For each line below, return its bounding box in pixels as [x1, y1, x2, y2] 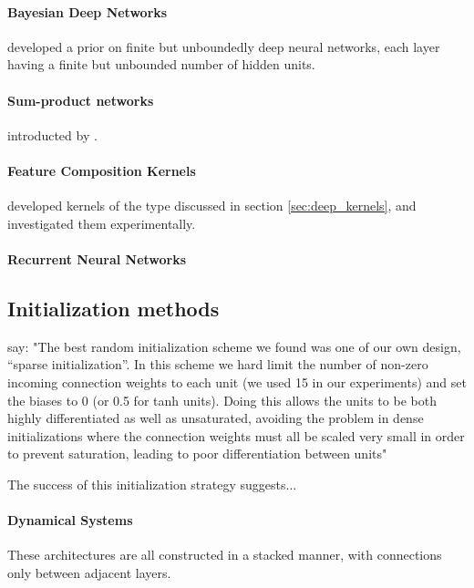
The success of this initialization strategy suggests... [7, 474, 297, 493]
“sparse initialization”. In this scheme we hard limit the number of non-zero [7, 355, 428, 374]
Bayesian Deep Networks [7, 2, 168, 21]
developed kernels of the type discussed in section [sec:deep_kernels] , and [7, 196, 417, 215]
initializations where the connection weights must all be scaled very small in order [7, 426, 465, 445]
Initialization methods [7, 294, 220, 322]
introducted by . [7, 125, 98, 144]
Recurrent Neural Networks [7, 249, 187, 268]
